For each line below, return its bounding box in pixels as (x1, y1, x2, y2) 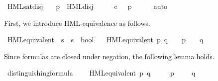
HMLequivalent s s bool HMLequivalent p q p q (7, 34, 204, 45)
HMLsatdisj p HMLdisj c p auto (7, 1, 168, 11)
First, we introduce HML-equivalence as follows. (4, 17, 150, 28)
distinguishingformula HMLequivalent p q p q (7, 68, 196, 78)
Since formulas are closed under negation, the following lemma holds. (4, 51, 215, 61)
